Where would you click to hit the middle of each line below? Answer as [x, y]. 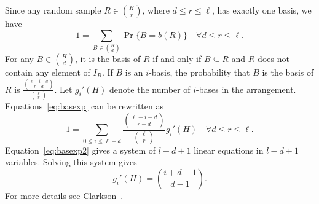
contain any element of [48, 72]
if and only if [177, 58]
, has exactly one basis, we [262, 10]
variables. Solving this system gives [71, 162]
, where [156, 10]
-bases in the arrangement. [246, 89]
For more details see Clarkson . [64, 195]
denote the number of [150, 89]
